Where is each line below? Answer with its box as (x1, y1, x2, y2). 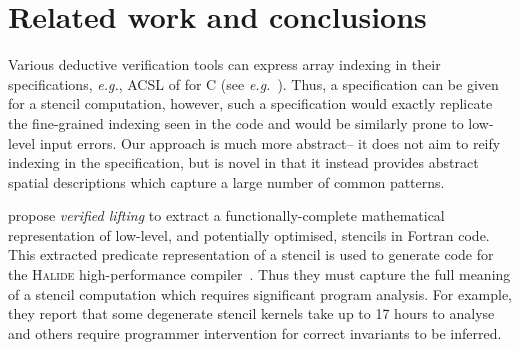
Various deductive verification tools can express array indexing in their (8, 54, 441, 75)
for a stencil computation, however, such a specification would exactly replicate (8, 93, 493, 114)
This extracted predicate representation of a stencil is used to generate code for (8, 244, 494, 265)
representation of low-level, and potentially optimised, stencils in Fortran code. (8, 224, 490, 245)
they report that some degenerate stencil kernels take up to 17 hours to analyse (8, 303, 495, 324)
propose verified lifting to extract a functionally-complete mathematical (8, 205, 445, 226)
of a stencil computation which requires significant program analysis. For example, (8, 283, 513, 304)
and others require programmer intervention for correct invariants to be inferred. (8, 322, 502, 343)
